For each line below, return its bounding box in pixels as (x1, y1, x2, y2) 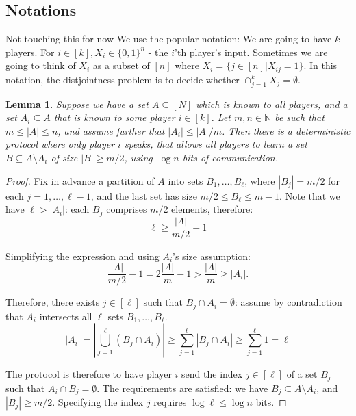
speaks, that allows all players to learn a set (124, 137, 307, 151)
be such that (275, 110, 325, 125)
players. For (5, 44, 55, 59)
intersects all (39, 309, 92, 323)
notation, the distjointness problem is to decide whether (5, 72, 240, 86)
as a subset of (92, 58, 150, 73)
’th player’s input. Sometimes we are (175, 44, 328, 59)
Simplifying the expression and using (5, 248, 160, 263)
